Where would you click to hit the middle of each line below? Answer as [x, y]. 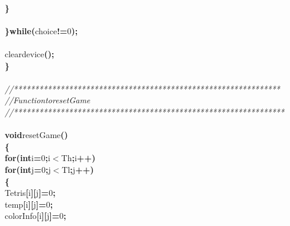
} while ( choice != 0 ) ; [41, 30]
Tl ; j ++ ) [78, 169]
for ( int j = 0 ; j [28, 169]
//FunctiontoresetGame [48, 100]
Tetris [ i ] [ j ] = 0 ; [30, 193]
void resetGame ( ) [36, 135]
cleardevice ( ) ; [30, 53]
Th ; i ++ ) [78, 158]
